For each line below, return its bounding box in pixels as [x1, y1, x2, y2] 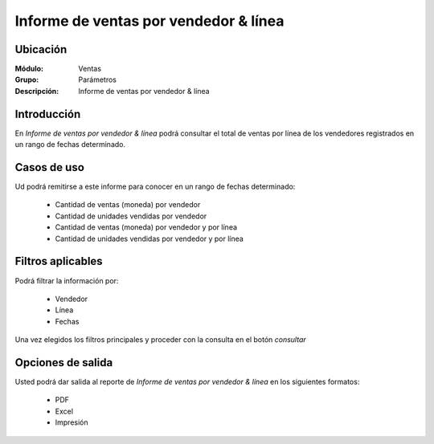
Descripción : [14, 86, 59, 96]
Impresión [55, 418, 88, 427]
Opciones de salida [14, 356, 113, 369]
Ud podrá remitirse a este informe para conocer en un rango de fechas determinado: [14, 181, 296, 192]
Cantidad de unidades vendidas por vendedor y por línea [55, 234, 244, 243]
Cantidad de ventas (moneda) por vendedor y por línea [55, 222, 237, 232]
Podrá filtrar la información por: [14, 275, 119, 285]
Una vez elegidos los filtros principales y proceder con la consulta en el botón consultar [14, 335, 307, 344]
